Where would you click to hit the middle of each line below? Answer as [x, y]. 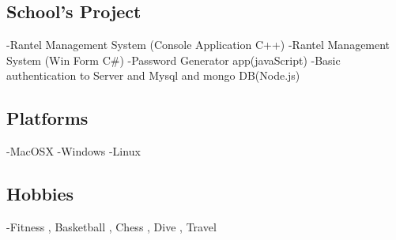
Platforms [47, 118]
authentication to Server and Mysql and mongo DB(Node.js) [153, 75]
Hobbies [40, 194]
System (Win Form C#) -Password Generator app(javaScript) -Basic [173, 60]
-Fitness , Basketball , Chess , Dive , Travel [111, 226]
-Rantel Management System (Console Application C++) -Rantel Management [198, 45]
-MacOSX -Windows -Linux [74, 151]
